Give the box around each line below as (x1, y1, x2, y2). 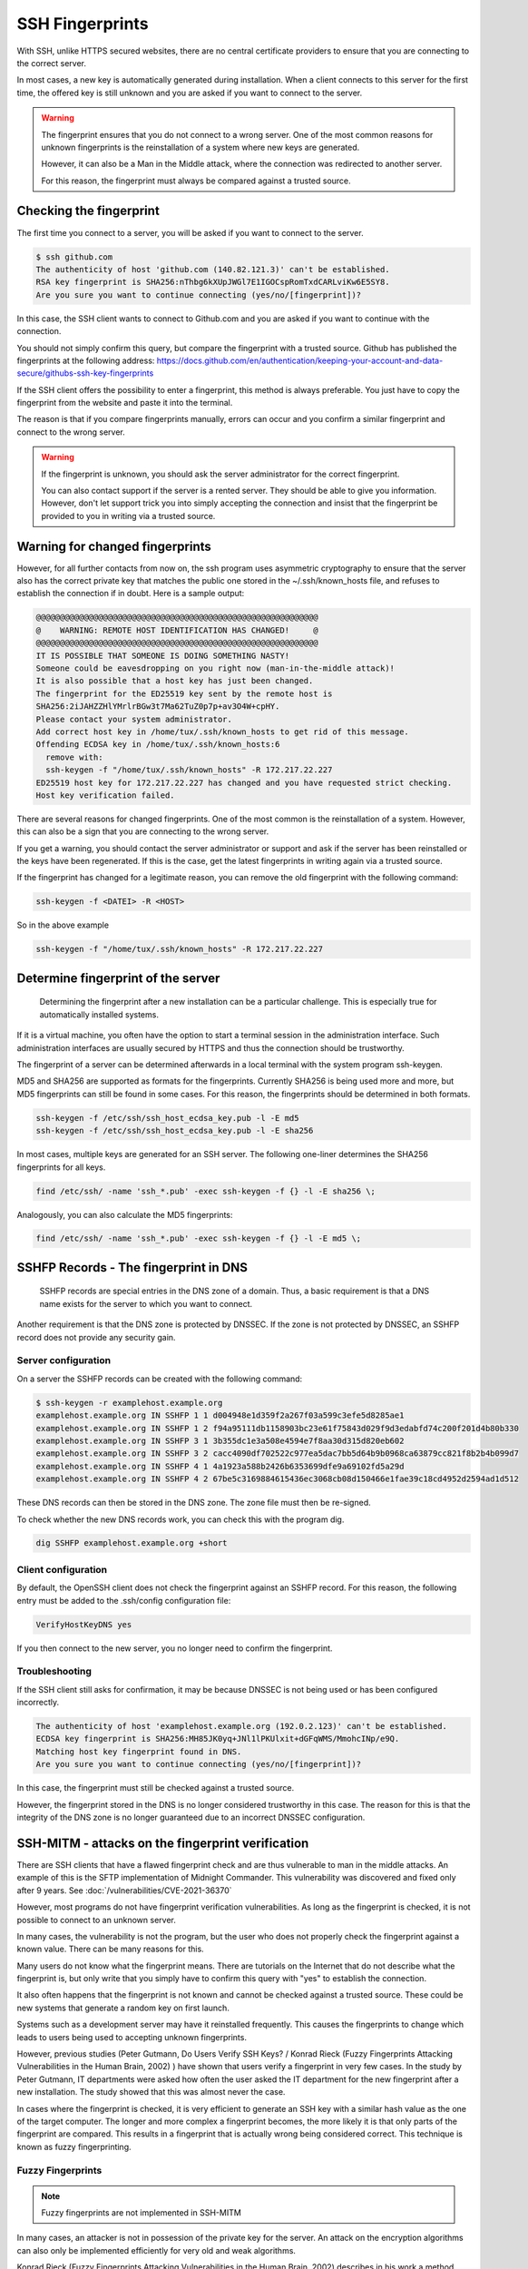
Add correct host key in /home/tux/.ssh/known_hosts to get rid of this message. (35, 726, 410, 737)
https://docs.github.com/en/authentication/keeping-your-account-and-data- (156, 355, 444, 366)
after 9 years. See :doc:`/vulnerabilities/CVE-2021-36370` (16, 1884, 232, 1896)
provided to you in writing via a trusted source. (41, 510, 216, 521)
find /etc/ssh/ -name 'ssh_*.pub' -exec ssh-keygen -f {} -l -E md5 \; (35, 1233, 362, 1243)
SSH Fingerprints (16, 14, 149, 34)
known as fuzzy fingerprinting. (16, 2141, 132, 2152)
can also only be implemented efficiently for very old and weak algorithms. (16, 2244, 297, 2255)
